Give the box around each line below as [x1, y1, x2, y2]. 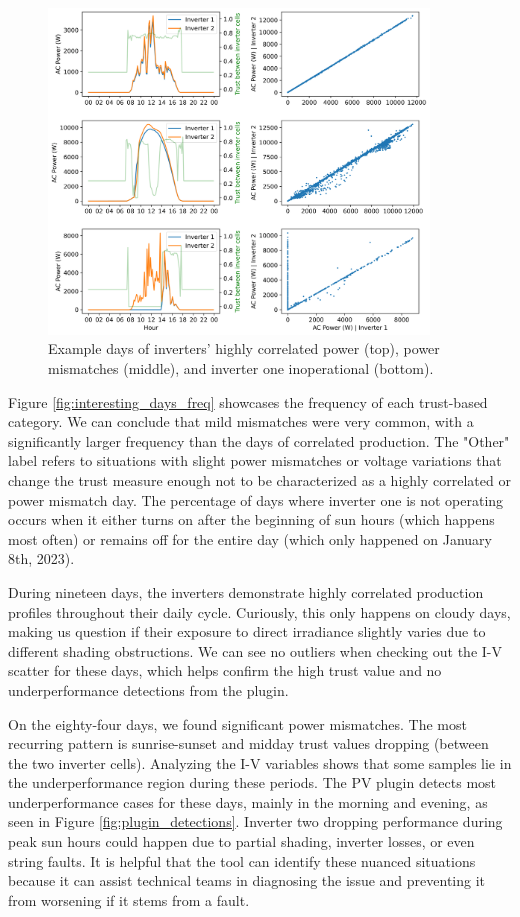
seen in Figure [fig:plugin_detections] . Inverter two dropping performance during [8, 811, 503, 832]
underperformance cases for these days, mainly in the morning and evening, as [8, 791, 488, 812]
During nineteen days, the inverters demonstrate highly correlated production [8, 581, 484, 602]
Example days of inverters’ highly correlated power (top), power [48, 338, 440, 359]
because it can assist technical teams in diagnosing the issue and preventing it [8, 870, 486, 891]
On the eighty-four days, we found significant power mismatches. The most [8, 713, 467, 734]
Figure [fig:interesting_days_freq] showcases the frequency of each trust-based [8, 391, 488, 412]
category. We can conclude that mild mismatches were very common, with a [8, 411, 474, 432]
